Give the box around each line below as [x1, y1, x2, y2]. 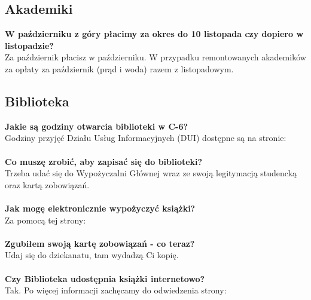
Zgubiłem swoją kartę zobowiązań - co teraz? [5, 237, 195, 249]
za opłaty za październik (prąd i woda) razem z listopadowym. [5, 62, 234, 75]
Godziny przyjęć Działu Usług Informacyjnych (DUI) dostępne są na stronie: [5, 131, 286, 144]
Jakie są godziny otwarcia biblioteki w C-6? [5, 120, 188, 132]
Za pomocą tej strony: [5, 213, 86, 226]
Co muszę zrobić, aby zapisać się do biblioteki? [5, 155, 203, 167]
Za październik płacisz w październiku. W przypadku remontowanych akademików [5, 51, 306, 63]
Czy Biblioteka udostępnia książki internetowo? [5, 272, 205, 284]
